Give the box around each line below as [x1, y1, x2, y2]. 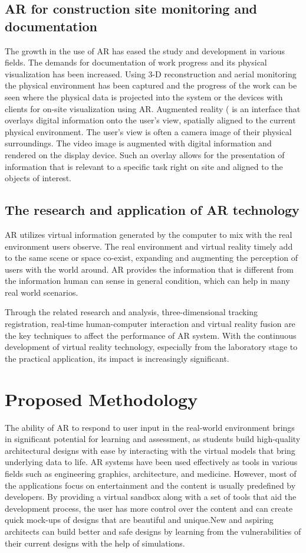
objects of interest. [5, 172, 71, 184]
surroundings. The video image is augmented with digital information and [5, 137, 272, 149]
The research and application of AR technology [5, 201, 300, 219]
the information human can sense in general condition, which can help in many [5, 274, 290, 287]
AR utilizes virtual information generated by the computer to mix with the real [5, 228, 292, 240]
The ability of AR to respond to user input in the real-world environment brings [5, 421, 295, 433]
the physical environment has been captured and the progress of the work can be [5, 79, 297, 91]
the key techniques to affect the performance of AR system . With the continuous [5, 329, 297, 341]
